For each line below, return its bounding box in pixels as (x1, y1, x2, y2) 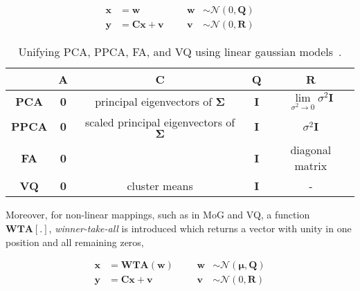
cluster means (127, 178, 193, 194)
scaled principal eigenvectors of (84, 114, 235, 131)
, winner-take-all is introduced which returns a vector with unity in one (48, 221, 352, 236)
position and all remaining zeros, (6, 234, 144, 249)
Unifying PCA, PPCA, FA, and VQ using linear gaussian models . (18, 44, 342, 60)
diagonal (290, 142, 332, 158)
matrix (294, 158, 327, 174)
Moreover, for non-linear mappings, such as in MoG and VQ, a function (6, 207, 310, 222)
